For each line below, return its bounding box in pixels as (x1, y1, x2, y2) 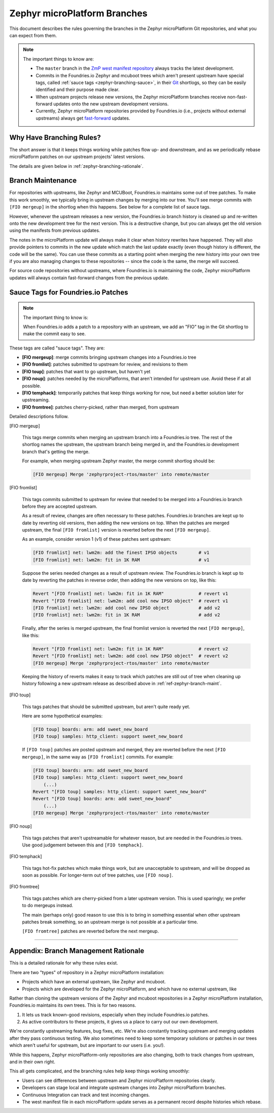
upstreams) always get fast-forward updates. (36, 115, 130, 121)
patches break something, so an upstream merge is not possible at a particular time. (22, 919, 198, 925)
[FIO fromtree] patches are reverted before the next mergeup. (22, 928, 159, 934)
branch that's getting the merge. (22, 448, 90, 455)
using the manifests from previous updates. (9, 227, 100, 233)
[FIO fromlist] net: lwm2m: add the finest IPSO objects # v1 (32, 550, 210, 555)
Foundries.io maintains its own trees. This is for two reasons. (9, 1002, 136, 1008)
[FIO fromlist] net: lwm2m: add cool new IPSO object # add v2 (32, 605, 220, 610)
